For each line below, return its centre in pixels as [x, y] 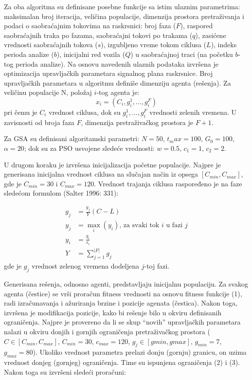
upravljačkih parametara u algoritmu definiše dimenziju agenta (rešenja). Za [117, 82]
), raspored [197, 26]
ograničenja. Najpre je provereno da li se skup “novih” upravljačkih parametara [122, 322]
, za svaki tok [139, 225]
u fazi [174, 225]
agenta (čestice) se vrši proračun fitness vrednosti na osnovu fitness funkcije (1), [123, 293]
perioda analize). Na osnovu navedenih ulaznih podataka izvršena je [117, 63]
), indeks [224, 45]
